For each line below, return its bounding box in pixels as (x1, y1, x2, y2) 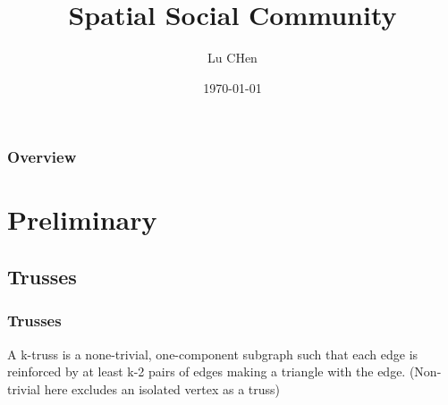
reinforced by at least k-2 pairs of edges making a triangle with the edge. (7, 362, 406, 381)
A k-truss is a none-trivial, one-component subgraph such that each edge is (7, 344, 418, 363)
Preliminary (7, 201, 157, 238)
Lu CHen (207, 48, 258, 67)
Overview (7, 146, 77, 168)
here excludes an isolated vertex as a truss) (44, 379, 281, 398)
